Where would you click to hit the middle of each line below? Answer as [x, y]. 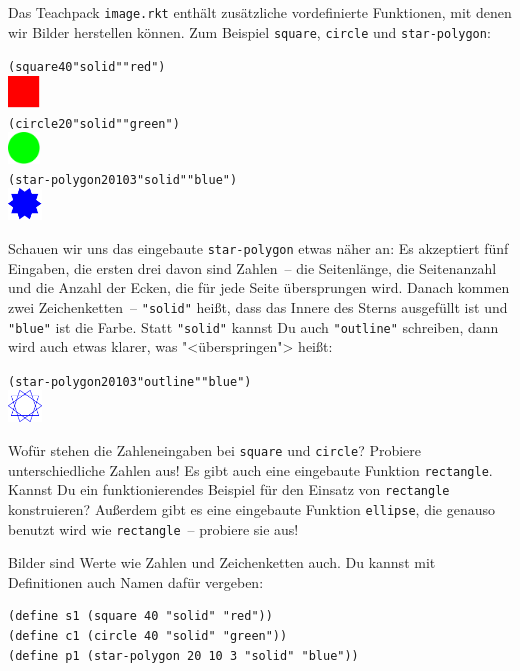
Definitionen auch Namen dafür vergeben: [136, 581]
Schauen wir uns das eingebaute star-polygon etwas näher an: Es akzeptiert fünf [258, 248]
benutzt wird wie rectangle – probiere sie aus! [153, 528]
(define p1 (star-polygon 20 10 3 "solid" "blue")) [183, 655]
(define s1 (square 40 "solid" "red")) [140, 616]
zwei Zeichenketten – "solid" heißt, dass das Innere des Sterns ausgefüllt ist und [258, 306]
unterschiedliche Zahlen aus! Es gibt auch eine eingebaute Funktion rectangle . [250, 469]
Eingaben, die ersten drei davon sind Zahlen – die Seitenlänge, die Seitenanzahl [252, 267]
